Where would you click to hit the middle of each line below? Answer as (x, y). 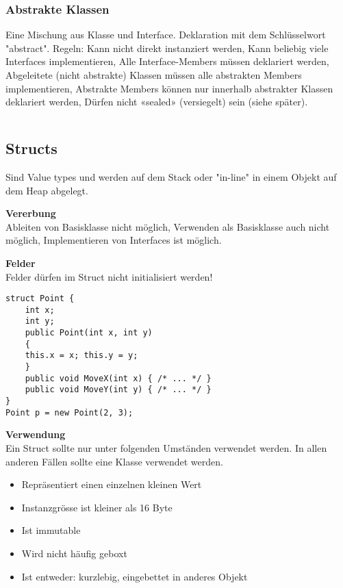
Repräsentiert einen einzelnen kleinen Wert (112, 484)
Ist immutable (51, 530)
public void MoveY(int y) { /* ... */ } (118, 390)
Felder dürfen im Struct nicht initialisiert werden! (109, 276)
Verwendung (36, 434)
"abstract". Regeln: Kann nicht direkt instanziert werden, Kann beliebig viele (167, 48)
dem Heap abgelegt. (47, 190)
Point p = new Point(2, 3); (69, 412)
